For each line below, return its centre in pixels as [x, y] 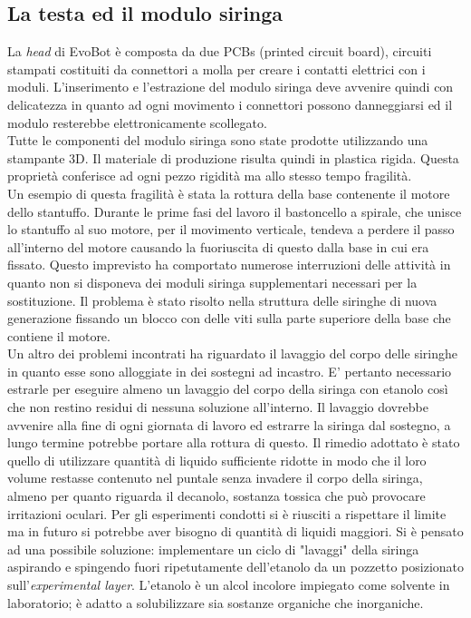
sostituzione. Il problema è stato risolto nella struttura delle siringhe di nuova [222, 300]
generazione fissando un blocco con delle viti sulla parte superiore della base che [229, 318]
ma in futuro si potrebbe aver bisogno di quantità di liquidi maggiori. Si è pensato [235, 531]
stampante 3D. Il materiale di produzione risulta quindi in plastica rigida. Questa [233, 157]
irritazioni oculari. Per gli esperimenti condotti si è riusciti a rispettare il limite [227, 513]
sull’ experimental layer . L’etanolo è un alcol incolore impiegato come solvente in [229, 585]
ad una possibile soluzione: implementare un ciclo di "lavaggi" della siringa [213, 549]
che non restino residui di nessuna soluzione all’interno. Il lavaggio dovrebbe [218, 407]
